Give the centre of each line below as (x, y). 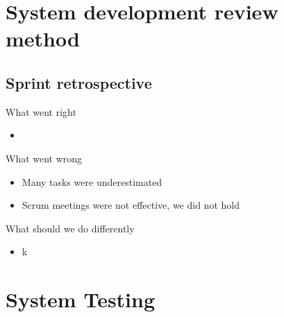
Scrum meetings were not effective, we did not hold (131, 205)
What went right (41, 111)
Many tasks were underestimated (92, 181)
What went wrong (44, 158)
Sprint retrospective (79, 82)
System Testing (81, 299)
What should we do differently (70, 228)
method (43, 38)
